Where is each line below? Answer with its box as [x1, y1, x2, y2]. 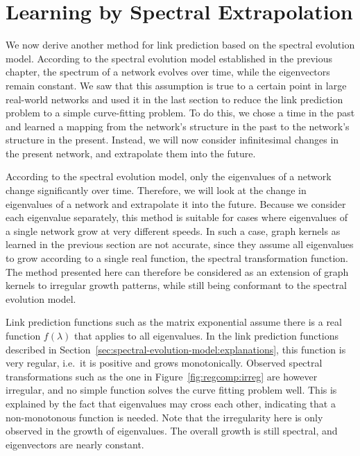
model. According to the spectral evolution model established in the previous [6, 51, 332, 65]
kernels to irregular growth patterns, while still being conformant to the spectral [6, 278, 347, 292]
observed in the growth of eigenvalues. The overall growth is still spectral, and [6, 423, 338, 438]
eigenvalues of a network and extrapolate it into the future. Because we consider [6, 196, 346, 211]
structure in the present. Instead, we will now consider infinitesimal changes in [6, 132, 339, 147]
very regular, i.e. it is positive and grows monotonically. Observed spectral [6, 356, 323, 370]
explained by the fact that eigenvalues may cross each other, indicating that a [6, 396, 336, 410]
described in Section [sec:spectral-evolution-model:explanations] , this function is [6, 342, 346, 356]
